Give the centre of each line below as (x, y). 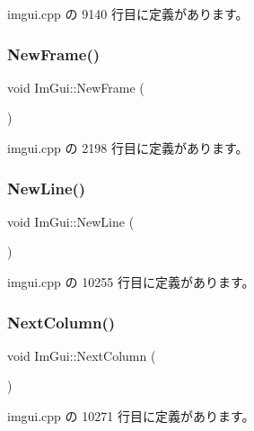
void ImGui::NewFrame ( (76, 87)
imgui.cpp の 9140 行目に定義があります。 (128, 13)
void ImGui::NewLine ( (71, 221)
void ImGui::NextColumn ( (82, 355)
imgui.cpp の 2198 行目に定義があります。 (128, 148)
